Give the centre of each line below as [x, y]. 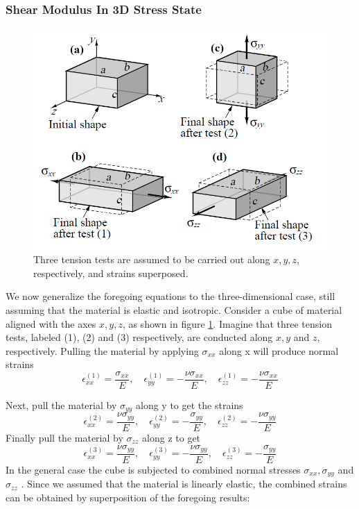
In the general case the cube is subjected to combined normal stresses [153, 470]
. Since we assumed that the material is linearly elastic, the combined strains [184, 484]
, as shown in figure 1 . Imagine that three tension [227, 323]
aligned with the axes [51, 323]
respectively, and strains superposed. [111, 273]
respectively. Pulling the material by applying [102, 350]
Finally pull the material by [64, 437]
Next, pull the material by [61, 405]
